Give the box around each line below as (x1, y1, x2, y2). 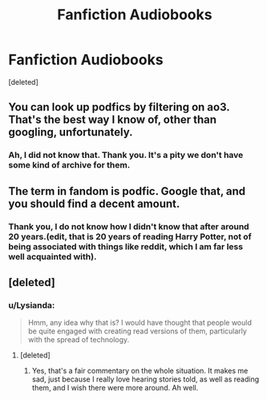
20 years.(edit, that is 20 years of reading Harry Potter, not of (8, 231, 253, 242)
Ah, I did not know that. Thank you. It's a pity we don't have (8, 150, 244, 161)
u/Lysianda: (8, 299, 55, 310)
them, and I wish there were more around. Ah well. (31, 383, 199, 393)
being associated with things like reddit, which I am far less (8, 240, 243, 252)
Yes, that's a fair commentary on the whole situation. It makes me (31, 366, 249, 376)
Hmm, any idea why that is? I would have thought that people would (27, 318, 253, 328)
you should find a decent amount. (8, 196, 180, 210)
